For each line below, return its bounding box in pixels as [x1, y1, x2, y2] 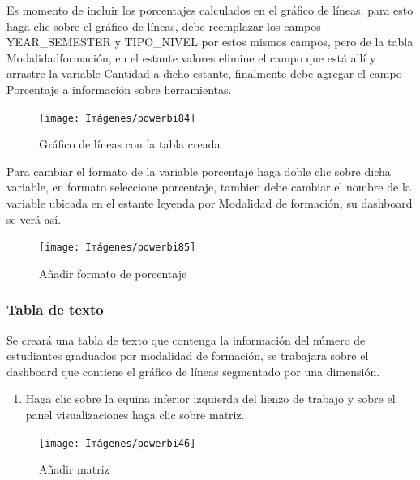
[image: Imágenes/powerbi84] [39, 112, 196, 124]
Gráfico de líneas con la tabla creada [39, 135, 221, 152]
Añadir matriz [39, 461, 109, 478]
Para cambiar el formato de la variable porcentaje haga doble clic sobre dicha [6, 162, 391, 179]
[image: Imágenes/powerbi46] [39, 437, 196, 449]
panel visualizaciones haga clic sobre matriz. [25, 406, 245, 423]
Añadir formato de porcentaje [39, 264, 187, 281]
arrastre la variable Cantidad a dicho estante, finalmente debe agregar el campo [6, 65, 402, 82]
